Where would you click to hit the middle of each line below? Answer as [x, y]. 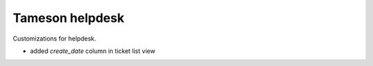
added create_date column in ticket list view [93, 51]
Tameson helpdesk [68, 18]
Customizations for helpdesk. [55, 38]
